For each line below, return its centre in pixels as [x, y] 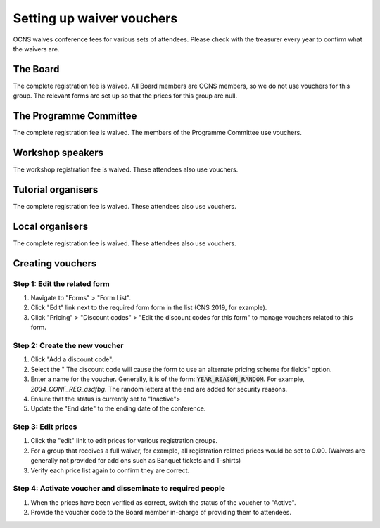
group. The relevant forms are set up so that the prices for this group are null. [125, 96]
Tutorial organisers [56, 189]
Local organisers [50, 226]
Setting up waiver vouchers [95, 18]
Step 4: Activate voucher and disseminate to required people [119, 489]
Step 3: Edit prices [45, 427]
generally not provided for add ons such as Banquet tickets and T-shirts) [136, 461]
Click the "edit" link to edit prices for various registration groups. [124, 441]
